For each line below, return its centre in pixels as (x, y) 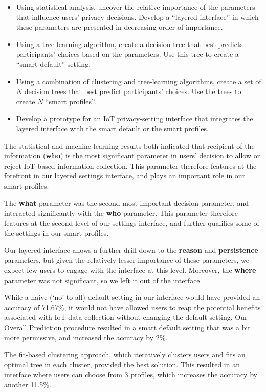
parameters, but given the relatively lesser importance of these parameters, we (127, 260)
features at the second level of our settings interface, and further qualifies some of (132, 223)
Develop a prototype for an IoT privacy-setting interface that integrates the (135, 118)
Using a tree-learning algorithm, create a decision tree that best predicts (129, 44)
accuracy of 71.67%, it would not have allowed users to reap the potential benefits (132, 307)
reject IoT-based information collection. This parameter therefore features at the (130, 165)
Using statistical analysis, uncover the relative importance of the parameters (136, 7)
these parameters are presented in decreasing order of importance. (119, 27)
